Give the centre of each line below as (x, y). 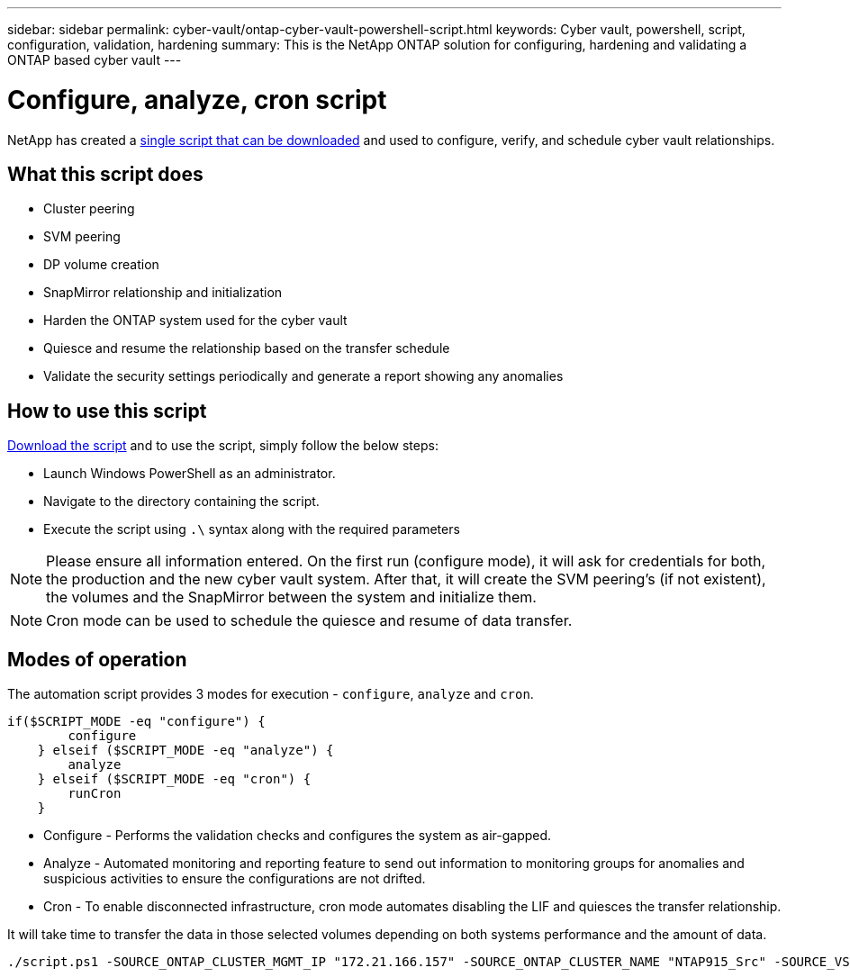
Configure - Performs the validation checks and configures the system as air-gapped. (298, 836)
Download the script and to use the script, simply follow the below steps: (223, 446)
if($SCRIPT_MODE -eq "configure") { (136, 722)
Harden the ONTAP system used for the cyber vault (195, 321)
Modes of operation (97, 659)
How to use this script (107, 411)
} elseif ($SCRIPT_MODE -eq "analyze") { (185, 751)
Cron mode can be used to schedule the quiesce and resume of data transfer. (309, 621)
